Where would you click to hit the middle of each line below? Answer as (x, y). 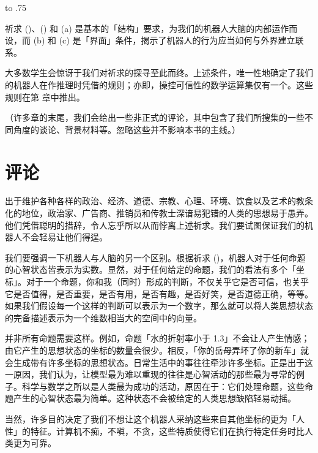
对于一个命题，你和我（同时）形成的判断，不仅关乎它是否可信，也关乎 (167, 282)
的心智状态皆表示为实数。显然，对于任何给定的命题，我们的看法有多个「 (150, 269)
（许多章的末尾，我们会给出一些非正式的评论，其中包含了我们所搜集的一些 (155, 117)
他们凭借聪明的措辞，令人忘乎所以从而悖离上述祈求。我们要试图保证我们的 (155, 225)
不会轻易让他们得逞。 (65, 237)
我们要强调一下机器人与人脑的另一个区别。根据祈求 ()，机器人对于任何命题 (155, 257)
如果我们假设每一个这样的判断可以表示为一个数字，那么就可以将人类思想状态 (159, 306)
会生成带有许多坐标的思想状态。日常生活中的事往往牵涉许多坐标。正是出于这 (159, 362)
